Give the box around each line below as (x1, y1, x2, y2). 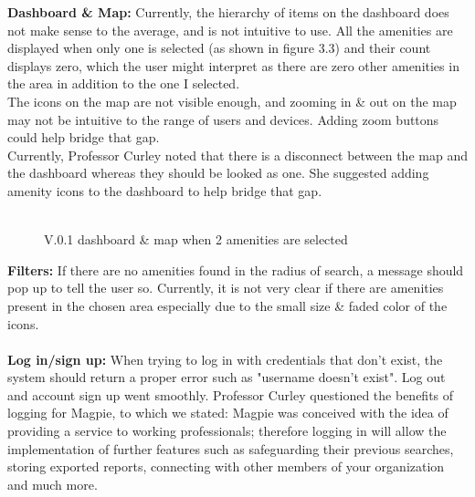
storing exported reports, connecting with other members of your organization (7, 457, 445, 476)
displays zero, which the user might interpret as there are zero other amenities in (7, 56, 459, 75)
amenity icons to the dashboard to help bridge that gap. (7, 181, 322, 200)
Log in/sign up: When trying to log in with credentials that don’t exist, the (7, 349, 443, 368)
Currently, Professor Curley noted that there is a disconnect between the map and (7, 145, 468, 164)
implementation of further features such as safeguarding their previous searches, (7, 439, 454, 458)
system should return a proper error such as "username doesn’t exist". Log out (7, 368, 446, 387)
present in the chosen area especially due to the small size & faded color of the (7, 295, 448, 315)
